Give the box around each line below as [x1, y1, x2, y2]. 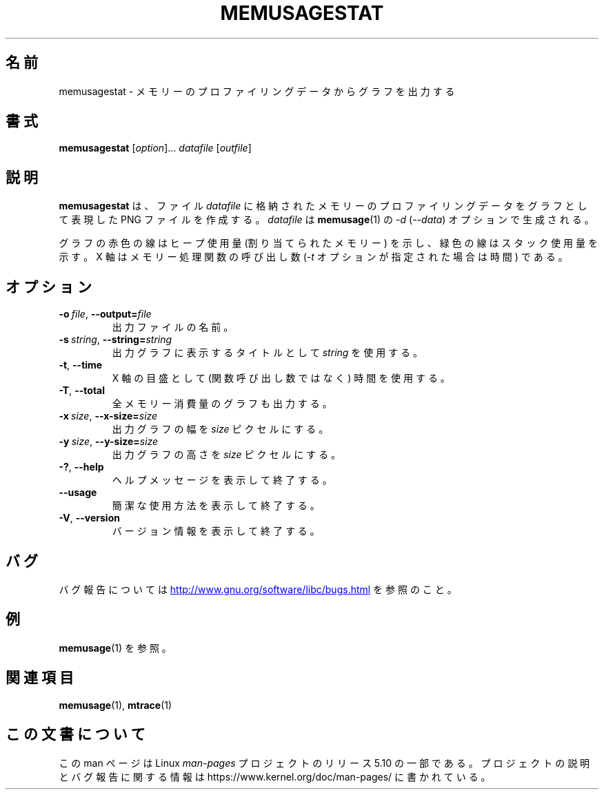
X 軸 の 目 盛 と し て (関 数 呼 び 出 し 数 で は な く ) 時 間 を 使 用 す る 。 [112, 372, 450, 384]
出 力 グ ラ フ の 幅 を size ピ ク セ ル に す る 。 [112, 423, 329, 435]
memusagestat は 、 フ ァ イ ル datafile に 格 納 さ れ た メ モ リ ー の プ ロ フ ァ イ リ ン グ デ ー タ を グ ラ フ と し [59, 200, 587, 212]
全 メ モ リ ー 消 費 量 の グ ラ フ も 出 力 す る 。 [112, 397, 332, 410]
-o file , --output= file [59, 308, 152, 320]
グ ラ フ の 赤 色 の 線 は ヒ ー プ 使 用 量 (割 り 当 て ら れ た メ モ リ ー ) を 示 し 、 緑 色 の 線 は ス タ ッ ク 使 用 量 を [59, 237, 598, 249]
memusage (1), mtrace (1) [59, 699, 172, 711]
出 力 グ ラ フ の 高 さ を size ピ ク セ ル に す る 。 [112, 448, 341, 461]
